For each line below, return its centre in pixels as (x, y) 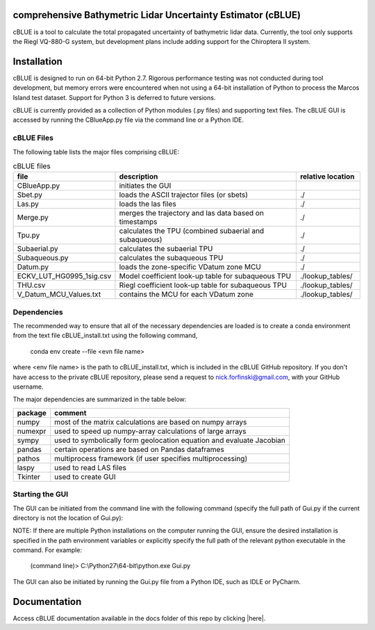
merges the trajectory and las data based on (191, 213)
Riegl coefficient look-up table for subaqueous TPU (203, 285)
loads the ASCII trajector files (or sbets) (184, 195)
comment (70, 412)
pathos (28, 458)
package (32, 412)
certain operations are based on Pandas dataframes (140, 449)
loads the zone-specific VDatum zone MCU (190, 267)
